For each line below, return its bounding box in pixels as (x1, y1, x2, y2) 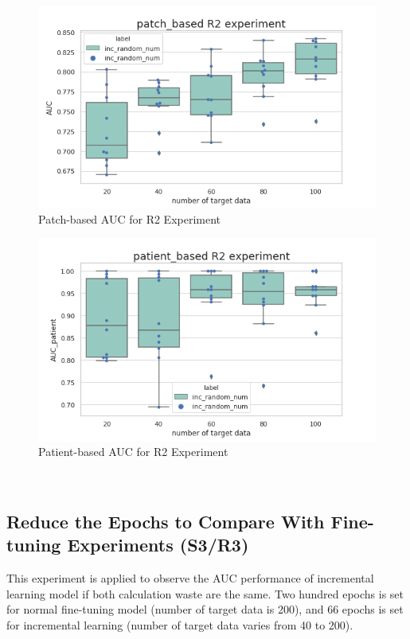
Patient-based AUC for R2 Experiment (38, 443, 228, 460)
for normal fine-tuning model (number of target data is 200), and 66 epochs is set (6, 601, 404, 618)
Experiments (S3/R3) (67, 532, 249, 557)
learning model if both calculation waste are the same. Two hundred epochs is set (6, 585, 404, 602)
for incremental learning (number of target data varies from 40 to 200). (6, 616, 353, 633)
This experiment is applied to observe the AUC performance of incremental (6, 570, 374, 586)
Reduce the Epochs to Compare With (6, 508, 325, 533)
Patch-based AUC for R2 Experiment (38, 211, 221, 228)
